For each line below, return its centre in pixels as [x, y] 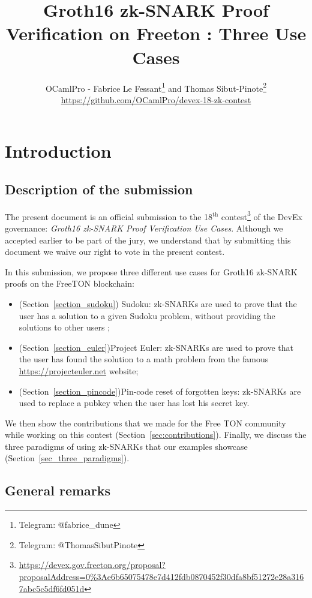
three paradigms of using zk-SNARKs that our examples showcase [126, 446]
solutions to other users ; [64, 327]
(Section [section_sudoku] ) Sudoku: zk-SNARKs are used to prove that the [158, 303]
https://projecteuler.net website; [79, 370]
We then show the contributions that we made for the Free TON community [145, 423]
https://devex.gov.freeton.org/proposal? [92, 565]
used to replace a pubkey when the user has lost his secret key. [134, 403]
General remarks [58, 490]
